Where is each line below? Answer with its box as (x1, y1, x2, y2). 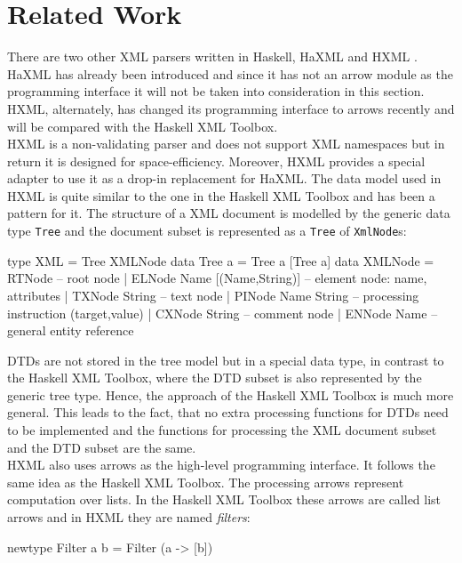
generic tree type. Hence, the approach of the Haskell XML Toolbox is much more (7, 385, 454, 404)
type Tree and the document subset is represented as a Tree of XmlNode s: (7, 221, 407, 240)
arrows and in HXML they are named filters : (7, 508, 251, 527)
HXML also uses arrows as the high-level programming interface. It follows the (7, 455, 435, 474)
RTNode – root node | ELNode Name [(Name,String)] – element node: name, (7, 269, 427, 287)
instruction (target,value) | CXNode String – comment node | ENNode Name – (7, 303, 438, 322)
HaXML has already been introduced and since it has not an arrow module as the (7, 64, 453, 83)
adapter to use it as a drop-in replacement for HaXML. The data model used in (7, 169, 442, 188)
